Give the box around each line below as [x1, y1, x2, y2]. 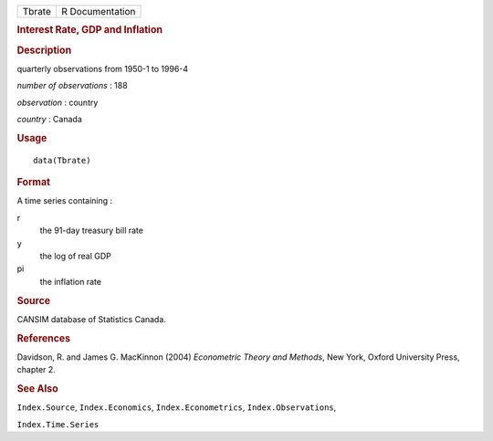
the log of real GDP [39, 250, 111, 261]
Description [16, 44, 72, 57]
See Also [16, 383, 58, 395]
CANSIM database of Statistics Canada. [16, 313, 166, 324]
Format [16, 176, 50, 189]
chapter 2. [16, 364, 57, 375]
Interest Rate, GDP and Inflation [16, 24, 163, 37]
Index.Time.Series [16, 419, 100, 429]
